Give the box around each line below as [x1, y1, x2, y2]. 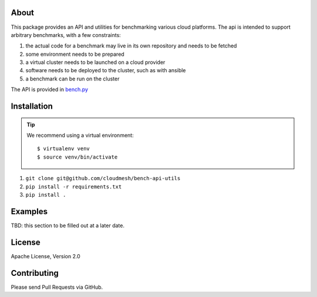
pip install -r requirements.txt [25, 183, 122, 190]
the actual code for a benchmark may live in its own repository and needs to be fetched [25, 42, 237, 49]
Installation [11, 102, 53, 112]
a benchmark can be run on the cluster [25, 75, 120, 82]
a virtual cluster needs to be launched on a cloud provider [25, 59, 166, 66]
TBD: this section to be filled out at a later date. [11, 222, 124, 229]
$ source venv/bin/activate [37, 153, 118, 160]
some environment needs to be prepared [25, 50, 124, 58]
